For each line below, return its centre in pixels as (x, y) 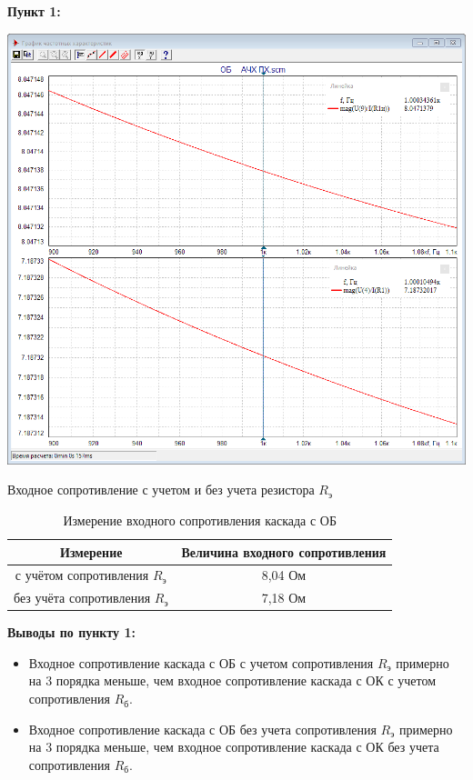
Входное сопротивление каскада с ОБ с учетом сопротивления (201, 662)
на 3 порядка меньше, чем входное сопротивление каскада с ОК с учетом (232, 680)
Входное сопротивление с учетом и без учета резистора (161, 490)
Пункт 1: (34, 11)
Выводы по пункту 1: (71, 632)
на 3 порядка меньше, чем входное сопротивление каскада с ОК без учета (234, 747)
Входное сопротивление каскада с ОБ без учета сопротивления (202, 729)
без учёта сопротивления (82, 598)
